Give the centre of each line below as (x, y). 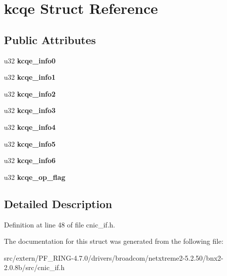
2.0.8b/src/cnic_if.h (34, 267)
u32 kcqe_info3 (30, 110)
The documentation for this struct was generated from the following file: (114, 241)
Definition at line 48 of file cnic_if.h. (60, 224)
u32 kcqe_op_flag (35, 177)
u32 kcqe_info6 (30, 160)
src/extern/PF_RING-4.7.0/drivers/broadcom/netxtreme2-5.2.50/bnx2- (114, 257)
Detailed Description (58, 203)
